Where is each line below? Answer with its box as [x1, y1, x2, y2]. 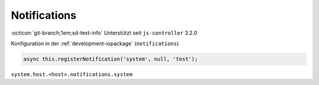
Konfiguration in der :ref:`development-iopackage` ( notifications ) [11, 40, 180, 47]
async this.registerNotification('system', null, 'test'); [23, 56, 198, 62]
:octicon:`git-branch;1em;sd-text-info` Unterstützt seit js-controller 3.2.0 [11, 29, 197, 36]
